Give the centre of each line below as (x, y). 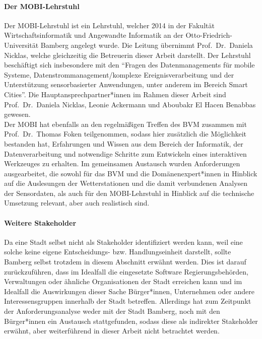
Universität (21, 45)
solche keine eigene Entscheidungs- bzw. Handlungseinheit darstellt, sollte (118, 252)
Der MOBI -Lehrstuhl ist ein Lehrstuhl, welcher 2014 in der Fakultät (109, 25)
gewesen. (17, 114)
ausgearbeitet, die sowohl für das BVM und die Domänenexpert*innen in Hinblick (131, 173)
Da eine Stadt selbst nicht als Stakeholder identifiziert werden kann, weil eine (123, 242)
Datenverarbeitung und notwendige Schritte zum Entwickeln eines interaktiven (125, 153)
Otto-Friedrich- (209, 35)
